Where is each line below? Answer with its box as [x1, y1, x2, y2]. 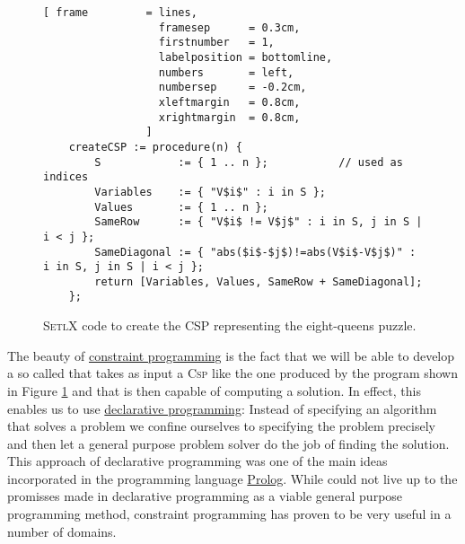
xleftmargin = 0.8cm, [158, 95, 301, 109]
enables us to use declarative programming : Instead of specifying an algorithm [7, 399, 437, 417]
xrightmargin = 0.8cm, [158, 110, 301, 124]
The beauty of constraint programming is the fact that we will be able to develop [7, 346, 455, 364]
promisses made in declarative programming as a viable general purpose [7, 487, 403, 505]
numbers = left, [158, 66, 294, 79]
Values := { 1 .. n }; [94, 200, 268, 214]
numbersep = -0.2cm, [158, 81, 307, 94]
